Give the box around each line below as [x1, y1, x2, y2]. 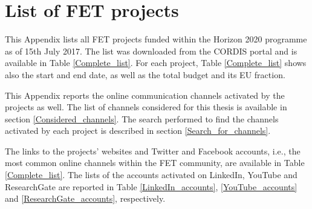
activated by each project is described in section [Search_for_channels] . [5, 124, 271, 137]
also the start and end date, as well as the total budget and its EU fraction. [5, 68, 285, 81]
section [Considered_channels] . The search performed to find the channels [5, 112, 279, 125]
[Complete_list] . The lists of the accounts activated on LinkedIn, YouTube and [5, 168, 297, 181]
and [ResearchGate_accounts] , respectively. [5, 192, 166, 205]
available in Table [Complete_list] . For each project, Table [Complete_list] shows [5, 56, 307, 69]
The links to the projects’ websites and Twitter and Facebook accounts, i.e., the [5, 144, 301, 157]
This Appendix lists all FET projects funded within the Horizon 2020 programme [5, 33, 307, 45]
